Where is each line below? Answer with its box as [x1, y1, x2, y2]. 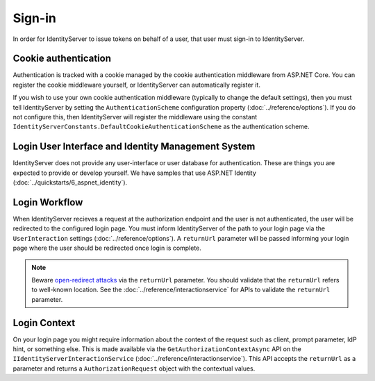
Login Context [12, 316, 76, 329]
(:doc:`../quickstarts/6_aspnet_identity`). [12, 178, 128, 187]
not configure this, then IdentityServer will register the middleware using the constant [12, 113, 258, 121]
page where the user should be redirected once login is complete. [12, 244, 201, 253]
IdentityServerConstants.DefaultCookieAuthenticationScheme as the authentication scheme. [12, 122, 310, 131]
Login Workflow [12, 196, 83, 208]
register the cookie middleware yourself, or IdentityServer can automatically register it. [12, 81, 260, 89]
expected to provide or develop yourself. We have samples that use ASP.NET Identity [12, 169, 257, 177]
